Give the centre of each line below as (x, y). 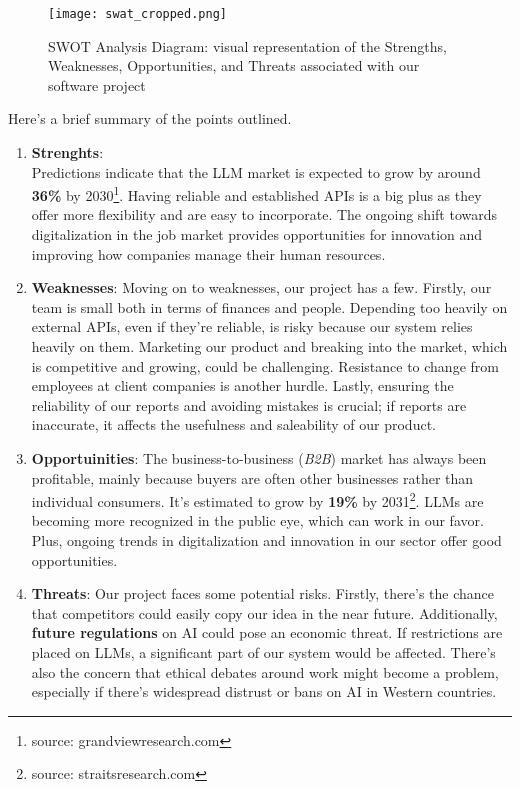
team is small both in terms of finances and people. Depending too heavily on (269, 306)
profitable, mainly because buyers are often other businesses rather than (252, 477)
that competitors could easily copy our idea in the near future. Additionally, (264, 612)
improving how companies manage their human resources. (208, 253)
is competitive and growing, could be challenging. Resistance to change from (265, 365)
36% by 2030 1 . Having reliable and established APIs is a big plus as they (256, 193)
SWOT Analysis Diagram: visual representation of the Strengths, (247, 45)
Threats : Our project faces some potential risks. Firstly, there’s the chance (263, 593)
